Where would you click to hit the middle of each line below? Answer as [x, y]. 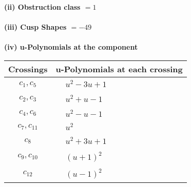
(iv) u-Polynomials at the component [71, 47]
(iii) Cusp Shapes [35, 27]
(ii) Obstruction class [42, 7]
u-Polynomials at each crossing [119, 69]
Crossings [28, 69]
